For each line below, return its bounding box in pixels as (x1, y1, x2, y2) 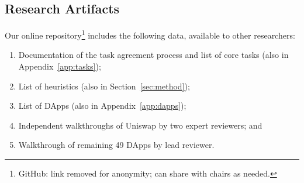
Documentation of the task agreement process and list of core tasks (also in (18, 49, 289, 61)
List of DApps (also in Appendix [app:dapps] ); (18, 99, 186, 112)
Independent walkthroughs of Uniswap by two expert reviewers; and (18, 119, 262, 131)
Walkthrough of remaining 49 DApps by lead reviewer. (18, 139, 215, 151)
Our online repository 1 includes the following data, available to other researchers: (5, 27, 295, 41)
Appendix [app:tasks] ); (18, 60, 101, 72)
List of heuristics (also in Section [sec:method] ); (18, 80, 190, 92)
